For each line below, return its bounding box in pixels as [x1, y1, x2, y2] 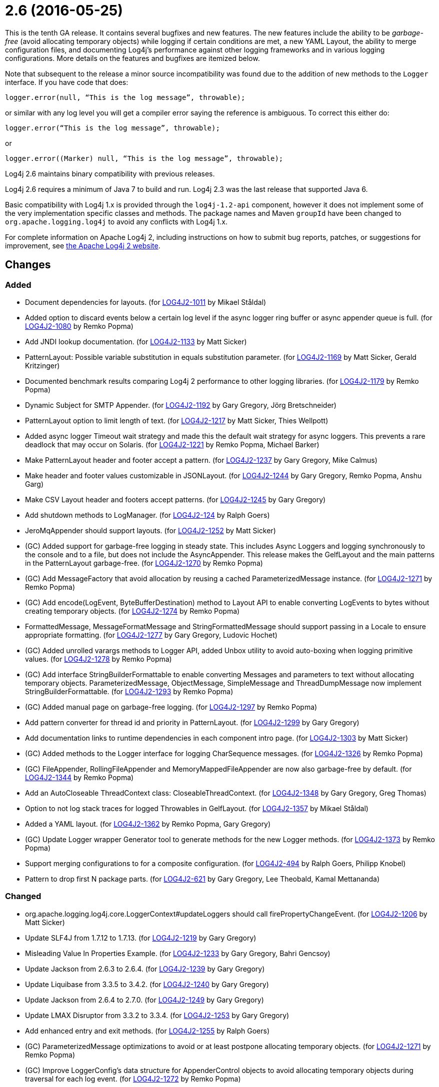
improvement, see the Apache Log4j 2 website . [5, 241, 160, 250]
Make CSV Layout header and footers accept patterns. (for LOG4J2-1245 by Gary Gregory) [25, 495, 326, 504]
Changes [5, 258, 51, 271]
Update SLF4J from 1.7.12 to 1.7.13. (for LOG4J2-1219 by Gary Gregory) [25, 933, 256, 942]
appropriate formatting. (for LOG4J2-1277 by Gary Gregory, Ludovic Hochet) [25, 630, 277, 639]
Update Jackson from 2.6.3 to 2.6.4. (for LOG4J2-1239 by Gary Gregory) [25, 964, 265, 973]
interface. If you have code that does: [5, 77, 128, 86]
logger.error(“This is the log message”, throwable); [5, 123, 220, 132]
